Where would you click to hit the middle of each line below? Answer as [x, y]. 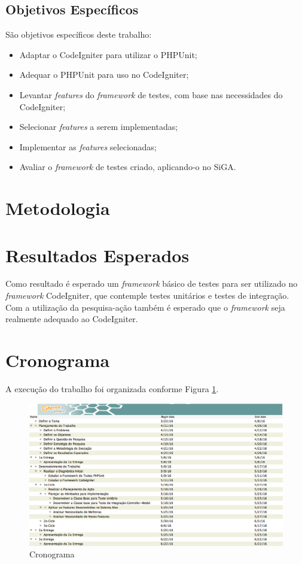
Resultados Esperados [97, 255]
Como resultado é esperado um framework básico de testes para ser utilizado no [152, 283]
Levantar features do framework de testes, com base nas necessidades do [151, 94]
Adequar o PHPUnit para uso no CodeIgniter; [104, 75]
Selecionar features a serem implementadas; [99, 127]
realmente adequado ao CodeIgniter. [72, 319]
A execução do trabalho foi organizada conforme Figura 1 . [112, 388]
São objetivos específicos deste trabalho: [79, 34]
